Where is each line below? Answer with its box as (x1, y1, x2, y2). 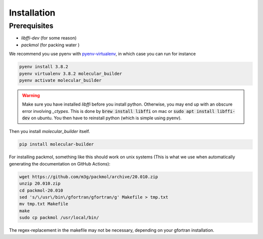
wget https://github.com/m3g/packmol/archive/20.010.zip (19, 174, 158, 180)
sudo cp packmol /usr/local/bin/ (19, 215, 99, 221)
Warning (22, 92, 40, 98)
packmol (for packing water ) (21, 42, 80, 48)
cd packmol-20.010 (19, 187, 63, 193)
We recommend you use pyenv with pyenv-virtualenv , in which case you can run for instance (9, 51, 196, 57)
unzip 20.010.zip (19, 181, 61, 186)
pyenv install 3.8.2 (19, 64, 68, 70)
